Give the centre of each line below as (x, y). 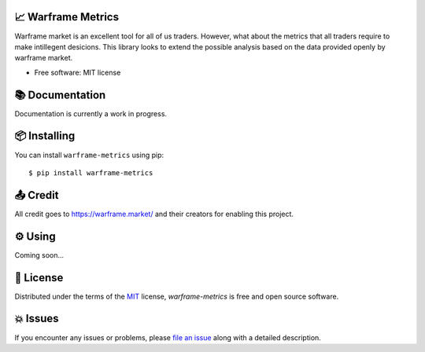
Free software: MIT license (78, 72)
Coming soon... (39, 255)
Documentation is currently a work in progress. (91, 113)
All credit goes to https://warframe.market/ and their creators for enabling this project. (154, 214)
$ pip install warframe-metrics (91, 172)
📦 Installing (45, 136)
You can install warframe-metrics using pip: (89, 155)
